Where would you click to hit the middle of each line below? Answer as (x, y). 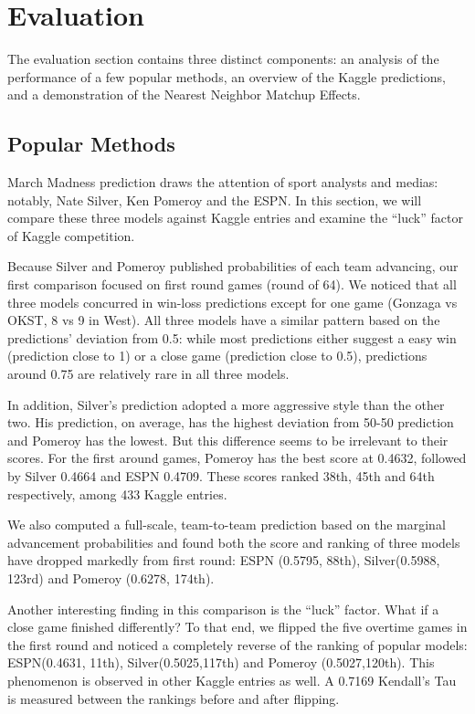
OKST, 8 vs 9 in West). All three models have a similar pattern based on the (224, 320)
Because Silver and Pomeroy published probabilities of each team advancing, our (233, 266)
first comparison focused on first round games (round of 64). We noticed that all (232, 284)
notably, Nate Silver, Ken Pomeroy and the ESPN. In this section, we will (215, 199)
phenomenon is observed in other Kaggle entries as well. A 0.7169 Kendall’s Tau (232, 680)
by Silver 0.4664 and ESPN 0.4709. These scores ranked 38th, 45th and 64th (221, 476)
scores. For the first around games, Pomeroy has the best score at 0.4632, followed (237, 458)
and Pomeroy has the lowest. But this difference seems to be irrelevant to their (228, 440)
